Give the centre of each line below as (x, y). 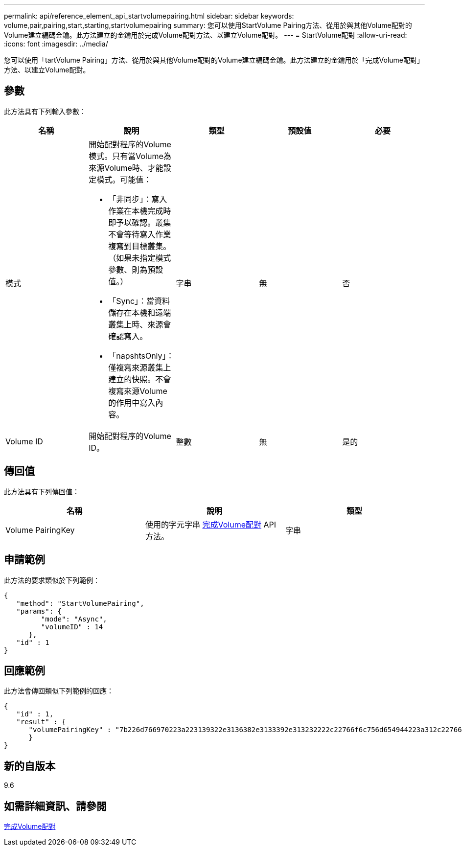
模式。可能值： (124, 179)
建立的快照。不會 (140, 379)
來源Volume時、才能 (126, 168)
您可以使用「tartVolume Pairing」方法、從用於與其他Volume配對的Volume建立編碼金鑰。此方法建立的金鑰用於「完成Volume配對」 (214, 60)
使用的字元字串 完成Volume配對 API (211, 524)
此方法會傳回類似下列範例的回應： (59, 691)
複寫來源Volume (138, 391)
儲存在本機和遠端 (140, 312)
